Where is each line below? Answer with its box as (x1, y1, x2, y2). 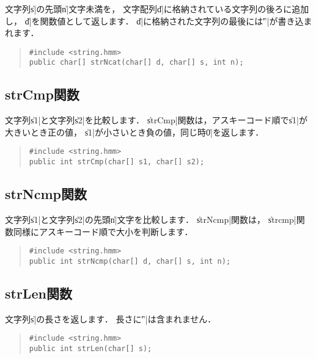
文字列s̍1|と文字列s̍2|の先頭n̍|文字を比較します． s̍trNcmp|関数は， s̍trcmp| (5, 213, 296, 225)
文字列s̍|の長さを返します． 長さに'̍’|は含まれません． (5, 312, 216, 325)
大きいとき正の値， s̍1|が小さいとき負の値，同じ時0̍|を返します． (5, 125, 264, 138)
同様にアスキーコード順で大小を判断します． (13, 225, 193, 238)
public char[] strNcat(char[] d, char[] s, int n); (29, 58, 244, 67)
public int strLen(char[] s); (29, 344, 152, 353)
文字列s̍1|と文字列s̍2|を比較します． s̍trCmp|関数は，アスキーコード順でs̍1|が (5, 114, 307, 126)
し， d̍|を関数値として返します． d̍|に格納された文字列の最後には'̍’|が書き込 (5, 14, 304, 27)
